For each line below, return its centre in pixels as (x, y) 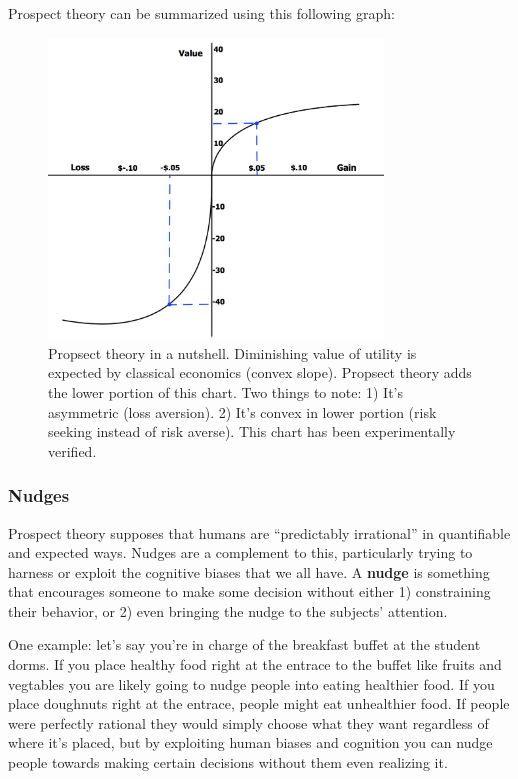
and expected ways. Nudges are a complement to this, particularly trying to (240, 552)
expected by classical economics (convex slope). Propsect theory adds (260, 372)
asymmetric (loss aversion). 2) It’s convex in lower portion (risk (242, 411)
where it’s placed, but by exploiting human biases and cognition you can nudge (250, 742)
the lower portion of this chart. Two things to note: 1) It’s (226, 391)
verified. (72, 450)
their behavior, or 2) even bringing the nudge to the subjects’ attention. (228, 610)
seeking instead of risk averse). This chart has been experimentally (252, 431)
